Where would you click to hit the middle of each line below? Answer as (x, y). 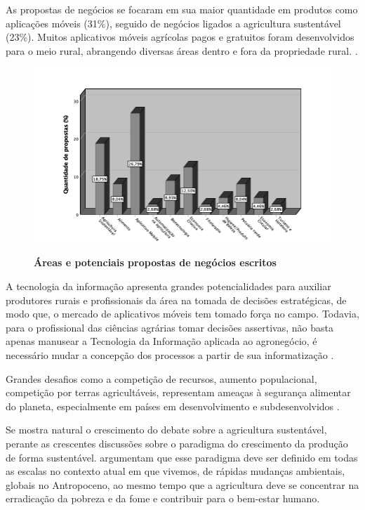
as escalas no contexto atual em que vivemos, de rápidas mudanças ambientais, (175, 471)
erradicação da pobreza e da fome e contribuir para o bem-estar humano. (163, 498)
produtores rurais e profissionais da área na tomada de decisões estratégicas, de (176, 300)
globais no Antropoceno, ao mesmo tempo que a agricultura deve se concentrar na (182, 484)
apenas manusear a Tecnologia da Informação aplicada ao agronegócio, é (161, 341)
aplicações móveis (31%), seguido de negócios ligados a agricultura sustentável (173, 23)
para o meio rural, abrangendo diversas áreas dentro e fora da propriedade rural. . (182, 50)
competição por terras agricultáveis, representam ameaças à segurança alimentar (178, 392)
